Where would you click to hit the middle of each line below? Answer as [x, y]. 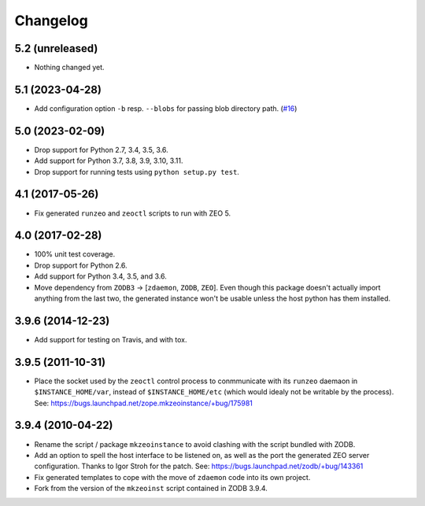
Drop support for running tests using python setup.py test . [137, 172]
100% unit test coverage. [75, 254]
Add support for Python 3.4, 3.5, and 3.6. [100, 276]
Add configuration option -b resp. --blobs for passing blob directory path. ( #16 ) [166, 108]
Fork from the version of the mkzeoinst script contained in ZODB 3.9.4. [151, 489]
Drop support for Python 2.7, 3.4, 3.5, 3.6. [101, 150]
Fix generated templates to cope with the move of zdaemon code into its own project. [172, 477]
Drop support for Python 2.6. [81, 265]
